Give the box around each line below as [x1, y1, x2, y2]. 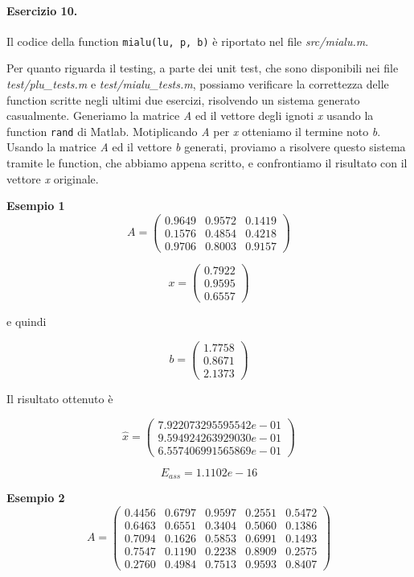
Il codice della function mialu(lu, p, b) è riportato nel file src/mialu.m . [6, 32, 369, 49]
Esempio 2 [6, 489, 65, 506]
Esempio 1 [6, 197, 65, 214]
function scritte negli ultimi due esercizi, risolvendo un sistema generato [6, 91, 360, 108]
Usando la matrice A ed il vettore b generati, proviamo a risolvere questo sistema [6, 138, 406, 155]
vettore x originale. [6, 170, 99, 187]
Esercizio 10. [6, 2, 78, 19]
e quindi [6, 313, 47, 330]
